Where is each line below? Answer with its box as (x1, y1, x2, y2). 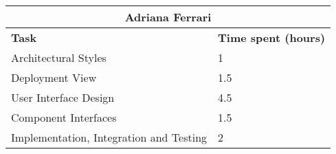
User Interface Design (11, 89, 115, 105)
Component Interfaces (11, 109, 117, 125)
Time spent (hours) (218, 30, 326, 45)
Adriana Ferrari (124, 9, 212, 25)
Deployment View (11, 69, 97, 85)
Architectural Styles (11, 49, 107, 65)
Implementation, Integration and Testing (11, 129, 208, 145)
